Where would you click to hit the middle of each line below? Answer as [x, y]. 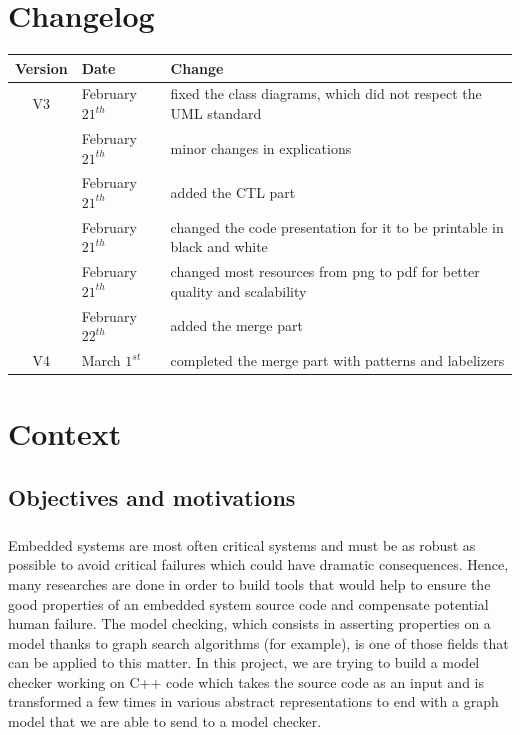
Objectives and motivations [152, 496]
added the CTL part [233, 192]
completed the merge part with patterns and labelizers [337, 360]
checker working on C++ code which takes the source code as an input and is [246, 681]
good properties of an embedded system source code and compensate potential [248, 603]
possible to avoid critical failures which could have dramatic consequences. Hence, [258, 564]
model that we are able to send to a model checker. [165, 721]
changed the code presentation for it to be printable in [337, 226]
